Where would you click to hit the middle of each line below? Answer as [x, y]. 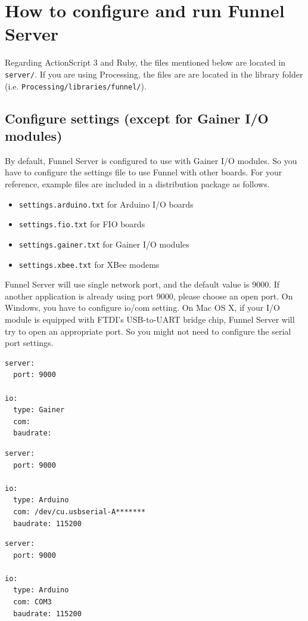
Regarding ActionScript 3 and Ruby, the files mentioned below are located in [145, 62]
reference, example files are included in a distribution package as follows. [137, 184]
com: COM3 [32, 602]
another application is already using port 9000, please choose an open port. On [149, 296]
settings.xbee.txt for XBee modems [89, 264]
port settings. [29, 343]
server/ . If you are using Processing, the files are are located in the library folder [154, 74]
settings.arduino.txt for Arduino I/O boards [106, 204]
